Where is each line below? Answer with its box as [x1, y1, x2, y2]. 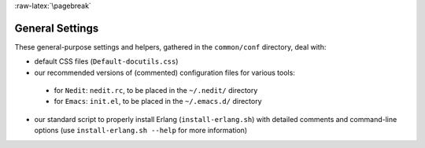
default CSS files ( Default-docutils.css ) [34, 57, 179, 66]
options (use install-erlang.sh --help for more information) [34, 126, 248, 135]
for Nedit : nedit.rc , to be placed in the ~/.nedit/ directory [54, 86, 258, 95]
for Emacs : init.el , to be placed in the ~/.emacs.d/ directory [54, 97, 263, 106]
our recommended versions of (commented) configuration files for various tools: [34, 68, 295, 77]
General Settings [14, 21, 99, 35]
